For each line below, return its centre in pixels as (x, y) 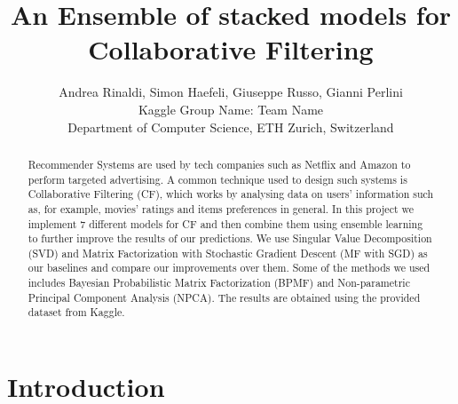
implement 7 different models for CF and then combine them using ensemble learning (225, 223)
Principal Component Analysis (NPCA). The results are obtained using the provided (224, 297)
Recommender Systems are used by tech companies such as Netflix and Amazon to (219, 164)
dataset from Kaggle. (76, 312)
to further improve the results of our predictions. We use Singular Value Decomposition (230, 238)
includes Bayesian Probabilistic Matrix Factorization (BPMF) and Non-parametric (219, 283)
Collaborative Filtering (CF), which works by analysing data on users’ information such (231, 194)
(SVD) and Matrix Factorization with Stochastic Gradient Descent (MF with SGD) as (228, 253)
